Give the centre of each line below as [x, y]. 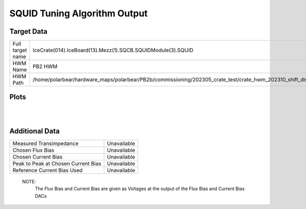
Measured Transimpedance [45, 143]
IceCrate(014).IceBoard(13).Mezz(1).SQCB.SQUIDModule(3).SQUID [113, 50]
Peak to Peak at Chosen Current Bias [57, 164]
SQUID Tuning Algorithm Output [79, 13]
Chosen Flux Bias [33, 150]
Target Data [29, 31]
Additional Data [34, 131]
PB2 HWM [45, 66]
